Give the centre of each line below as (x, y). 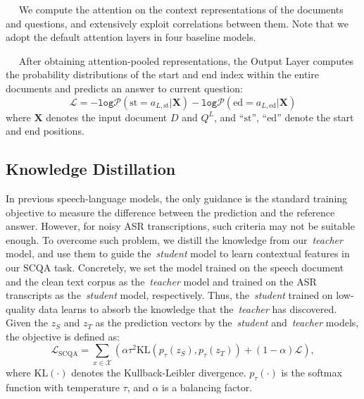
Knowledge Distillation (91, 169)
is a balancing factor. (207, 387)
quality (21, 308)
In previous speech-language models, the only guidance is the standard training (177, 198)
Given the (27, 323)
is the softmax (312, 372)
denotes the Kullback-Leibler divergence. (159, 372)
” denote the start (315, 117)
